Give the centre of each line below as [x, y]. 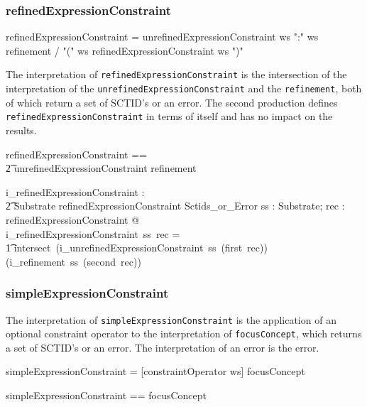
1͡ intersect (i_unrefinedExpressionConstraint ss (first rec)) [137, 248]
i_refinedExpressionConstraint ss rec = [93, 233]
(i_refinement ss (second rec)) [73, 261]
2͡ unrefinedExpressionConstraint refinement [101, 168]
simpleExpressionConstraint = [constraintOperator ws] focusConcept [155, 371]
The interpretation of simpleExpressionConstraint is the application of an [171, 319]
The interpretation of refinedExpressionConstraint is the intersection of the [176, 74]
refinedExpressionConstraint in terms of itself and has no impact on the [169, 116]
